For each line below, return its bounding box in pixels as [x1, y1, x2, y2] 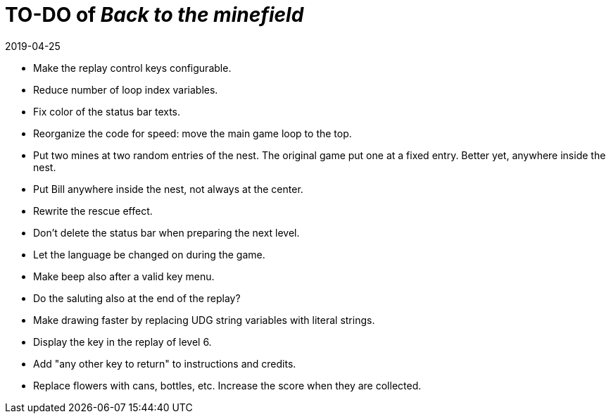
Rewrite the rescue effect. [33, 204, 153, 217]
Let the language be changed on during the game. [33, 248, 265, 261]
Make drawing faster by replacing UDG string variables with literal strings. [33, 313, 375, 326]
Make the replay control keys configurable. [33, 61, 232, 74]
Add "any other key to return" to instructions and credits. [33, 357, 296, 370]
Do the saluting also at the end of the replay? [33, 292, 241, 304]
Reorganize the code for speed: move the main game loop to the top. [33, 127, 352, 139]
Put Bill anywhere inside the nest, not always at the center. [33, 182, 303, 195]
